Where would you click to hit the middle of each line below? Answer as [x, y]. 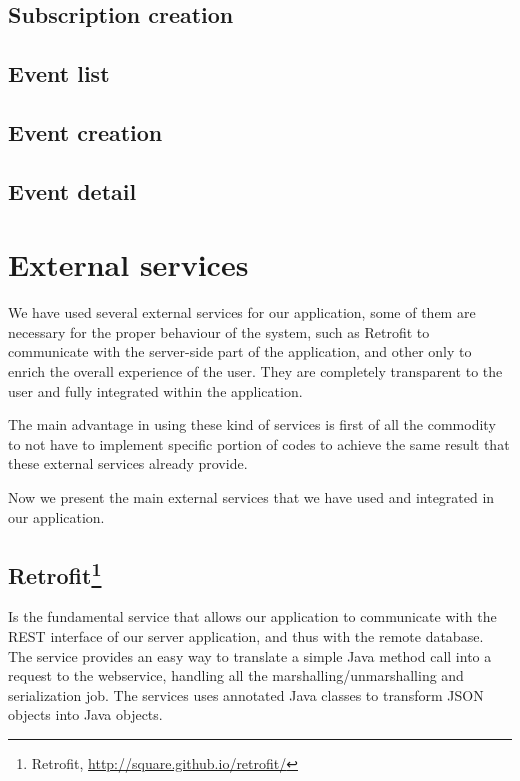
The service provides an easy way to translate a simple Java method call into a [250, 655]
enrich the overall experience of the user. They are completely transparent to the [255, 371]
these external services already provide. [128, 463]
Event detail [72, 190]
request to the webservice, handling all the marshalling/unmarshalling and [236, 675]
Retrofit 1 [55, 572]
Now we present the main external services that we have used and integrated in [251, 497]
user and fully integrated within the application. [155, 390]
